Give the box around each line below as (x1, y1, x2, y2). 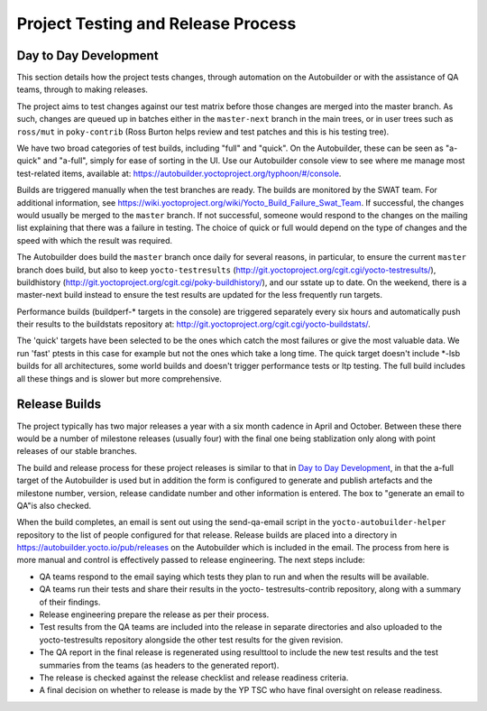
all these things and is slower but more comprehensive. (16, 373, 223, 383)
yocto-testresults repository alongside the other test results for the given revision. (39, 634, 344, 645)
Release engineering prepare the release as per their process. (39, 609, 270, 620)
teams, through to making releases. (16, 84, 149, 95)
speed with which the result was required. (16, 235, 173, 245)
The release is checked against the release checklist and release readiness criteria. (39, 672, 349, 683)
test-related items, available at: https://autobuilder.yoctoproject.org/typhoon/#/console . (16, 168, 342, 179)
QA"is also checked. (16, 500, 92, 511)
